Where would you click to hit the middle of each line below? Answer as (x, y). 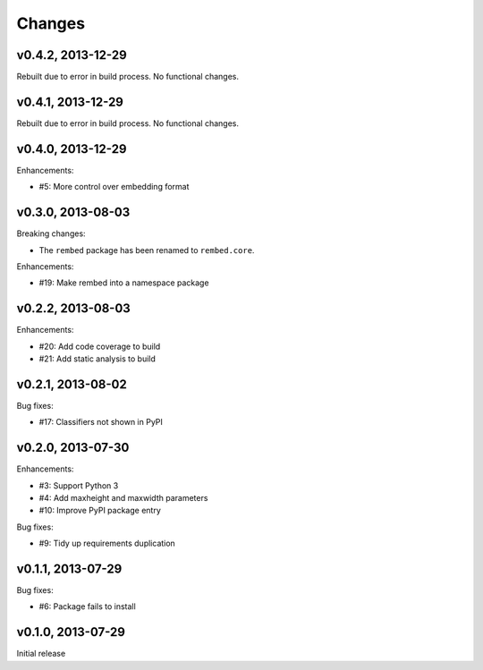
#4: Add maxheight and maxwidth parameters (123, 498)
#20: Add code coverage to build (100, 346)
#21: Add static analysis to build (97, 359)
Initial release (41, 654)
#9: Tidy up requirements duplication (107, 543)
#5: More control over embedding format (114, 187)
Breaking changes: (51, 233)
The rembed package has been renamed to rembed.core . (147, 250)
